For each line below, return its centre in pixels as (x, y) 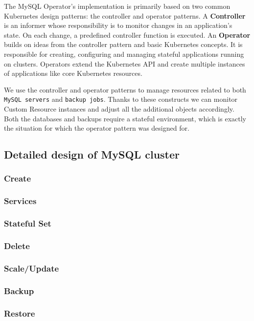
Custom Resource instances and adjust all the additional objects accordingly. (119, 109)
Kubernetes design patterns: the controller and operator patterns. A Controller (125, 15)
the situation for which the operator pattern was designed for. (97, 128)
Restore (20, 313)
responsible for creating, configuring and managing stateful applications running (124, 54)
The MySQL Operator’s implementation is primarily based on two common (117, 6)
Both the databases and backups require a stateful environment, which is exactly (125, 118)
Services (20, 201)
